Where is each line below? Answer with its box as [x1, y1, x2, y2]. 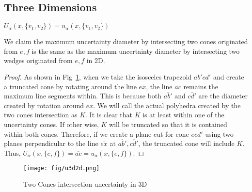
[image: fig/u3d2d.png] [23, 165, 100, 172]
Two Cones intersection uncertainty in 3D [23, 178, 147, 189]
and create [213, 71, 244, 81]
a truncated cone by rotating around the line [4, 81, 137, 91]
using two [205, 128, 234, 139]
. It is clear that [85, 110, 132, 120]
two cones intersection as [4, 110, 78, 120]
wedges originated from [4, 55, 73, 65]
